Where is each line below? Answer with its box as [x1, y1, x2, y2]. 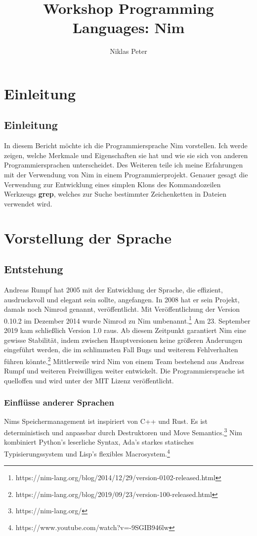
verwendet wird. [4, 198, 52, 208]
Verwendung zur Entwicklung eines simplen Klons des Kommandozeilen [4, 179, 221, 189]
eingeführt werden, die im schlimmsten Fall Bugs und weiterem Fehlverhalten [4, 344, 238, 355]
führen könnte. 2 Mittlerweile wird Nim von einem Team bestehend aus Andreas [4, 354, 245, 366]
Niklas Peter [110, 46, 147, 56]
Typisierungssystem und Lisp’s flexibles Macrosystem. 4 [4, 447, 170, 458]
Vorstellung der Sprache [4, 227, 171, 247]
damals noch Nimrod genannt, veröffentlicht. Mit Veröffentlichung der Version [4, 304, 240, 314]
